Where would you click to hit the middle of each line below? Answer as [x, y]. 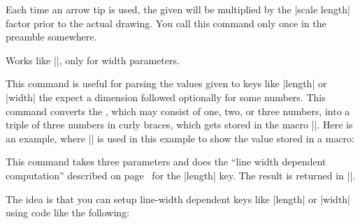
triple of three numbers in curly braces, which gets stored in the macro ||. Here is [179, 125]
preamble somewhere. [51, 37]
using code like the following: [68, 212]
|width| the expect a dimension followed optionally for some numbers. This [166, 97]
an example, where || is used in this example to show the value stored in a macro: [180, 138]
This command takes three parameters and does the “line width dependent [166, 162]
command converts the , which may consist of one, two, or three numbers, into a [178, 111]
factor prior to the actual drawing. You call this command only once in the [166, 23]
